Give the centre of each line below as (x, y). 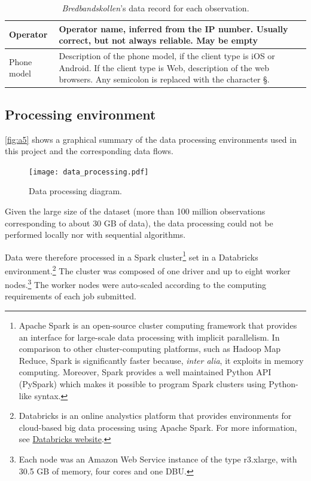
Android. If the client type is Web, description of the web (164, 67)
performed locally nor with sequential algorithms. (95, 235)
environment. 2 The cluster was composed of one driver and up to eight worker (148, 269)
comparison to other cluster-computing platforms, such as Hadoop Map (150, 349)
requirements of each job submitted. (71, 296)
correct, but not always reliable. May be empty (158, 40)
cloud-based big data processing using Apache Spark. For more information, (158, 427)
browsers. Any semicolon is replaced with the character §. (164, 79)
